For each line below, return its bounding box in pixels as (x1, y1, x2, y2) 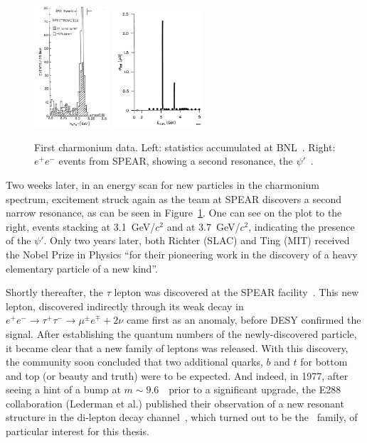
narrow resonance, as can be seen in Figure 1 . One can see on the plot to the (6, 205, 342, 220)
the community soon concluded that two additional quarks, (6, 354, 263, 369)
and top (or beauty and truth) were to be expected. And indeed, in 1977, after (6, 368, 349, 383)
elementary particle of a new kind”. (6, 261, 158, 275)
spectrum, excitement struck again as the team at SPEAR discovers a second (6, 191, 342, 206)
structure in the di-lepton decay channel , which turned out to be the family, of (6, 410, 358, 425)
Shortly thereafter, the (6, 285, 104, 300)
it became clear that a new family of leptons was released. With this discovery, (6, 340, 349, 355)
